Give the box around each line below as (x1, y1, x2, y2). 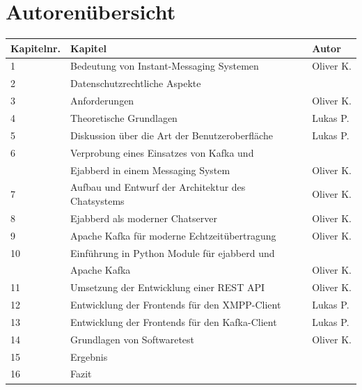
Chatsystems (70, 193, 125, 208)
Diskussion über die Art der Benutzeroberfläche (70, 127, 273, 142)
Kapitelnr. (10, 40, 61, 55)
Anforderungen (70, 93, 134, 108)
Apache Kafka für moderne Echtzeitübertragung (70, 228, 276, 242)
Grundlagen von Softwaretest (70, 331, 195, 346)
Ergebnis (70, 349, 108, 364)
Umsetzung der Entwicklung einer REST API (70, 280, 265, 295)
